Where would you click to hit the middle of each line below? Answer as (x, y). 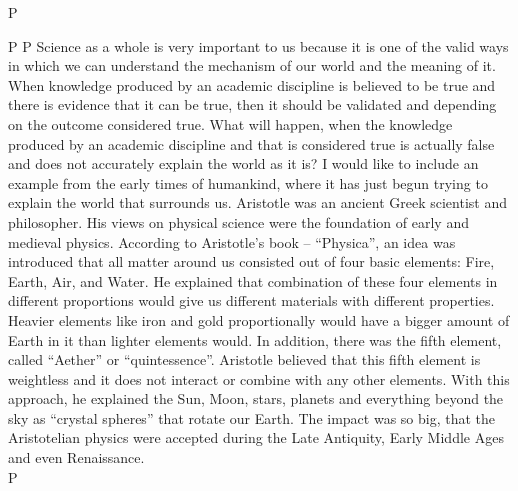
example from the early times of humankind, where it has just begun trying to (248, 182)
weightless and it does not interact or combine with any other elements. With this (259, 378)
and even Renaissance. (76, 457)
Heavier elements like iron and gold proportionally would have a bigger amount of (259, 319)
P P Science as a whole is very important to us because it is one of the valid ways (258, 45)
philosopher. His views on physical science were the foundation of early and (238, 221)
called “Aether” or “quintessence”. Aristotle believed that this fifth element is (244, 359)
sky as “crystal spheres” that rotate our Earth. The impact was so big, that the (252, 417)
